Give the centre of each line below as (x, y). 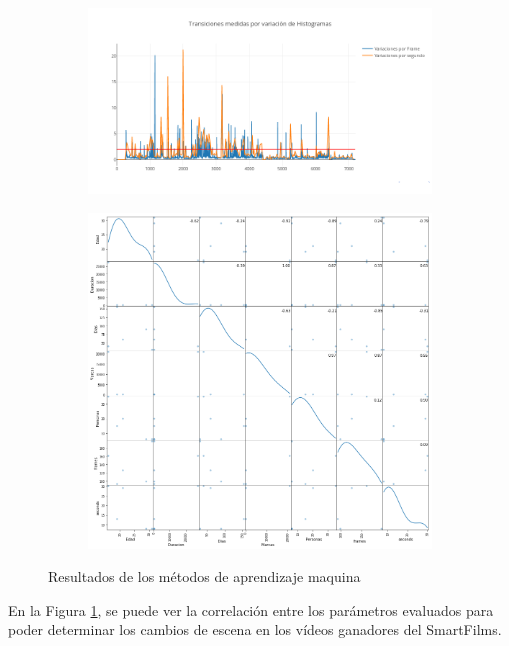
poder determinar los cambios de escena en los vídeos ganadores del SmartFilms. (255, 629)
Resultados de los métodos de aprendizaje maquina (204, 576)
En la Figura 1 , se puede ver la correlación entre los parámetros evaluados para (251, 609)
